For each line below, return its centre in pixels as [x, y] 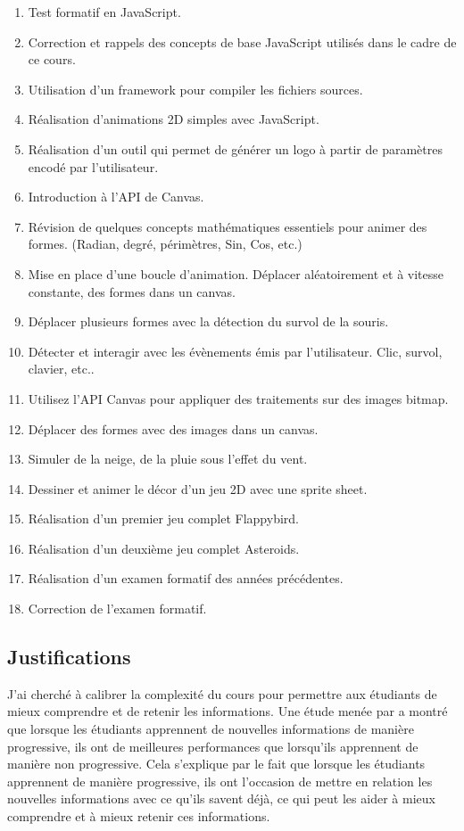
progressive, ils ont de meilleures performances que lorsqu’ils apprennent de [213, 746]
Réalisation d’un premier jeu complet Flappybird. [163, 518]
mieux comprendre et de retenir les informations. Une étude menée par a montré [228, 711]
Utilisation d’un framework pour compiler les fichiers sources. [195, 89]
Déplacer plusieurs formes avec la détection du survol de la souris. [208, 321]
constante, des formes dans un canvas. [132, 291]
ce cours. [52, 59]
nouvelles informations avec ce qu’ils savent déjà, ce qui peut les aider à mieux [221, 798]
